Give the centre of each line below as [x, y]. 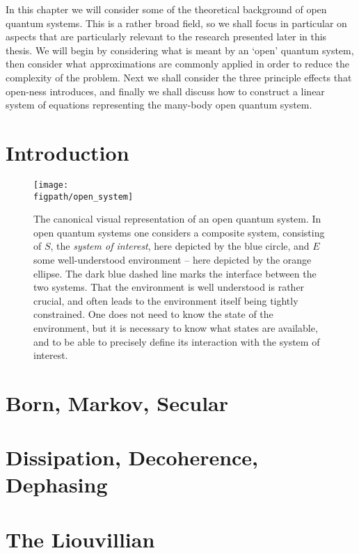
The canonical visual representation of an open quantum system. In [177, 219]
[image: [51, 185]
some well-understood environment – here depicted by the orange [173, 259]
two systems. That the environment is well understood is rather [169, 287]
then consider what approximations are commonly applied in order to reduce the [177, 64]
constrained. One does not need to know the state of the [153, 314]
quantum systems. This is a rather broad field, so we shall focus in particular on [176, 23]
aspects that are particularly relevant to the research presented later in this [166, 37]
